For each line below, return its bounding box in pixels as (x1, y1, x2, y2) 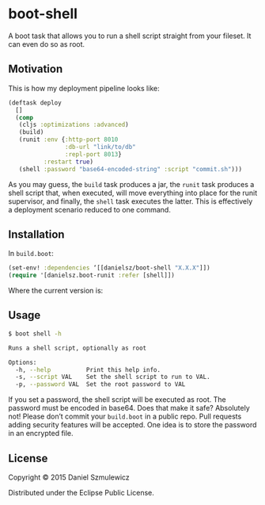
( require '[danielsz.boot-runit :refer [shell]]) (8, 271, 176, 280)
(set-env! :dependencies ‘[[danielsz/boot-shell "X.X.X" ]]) (8, 264, 211, 272)
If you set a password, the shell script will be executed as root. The (8, 395, 227, 404)
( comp (15, 113, 34, 121)
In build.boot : (8, 249, 54, 258)
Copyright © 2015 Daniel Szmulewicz (8, 472, 131, 482)
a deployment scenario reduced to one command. (8, 205, 172, 214)
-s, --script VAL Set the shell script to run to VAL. (15, 373, 211, 381)
